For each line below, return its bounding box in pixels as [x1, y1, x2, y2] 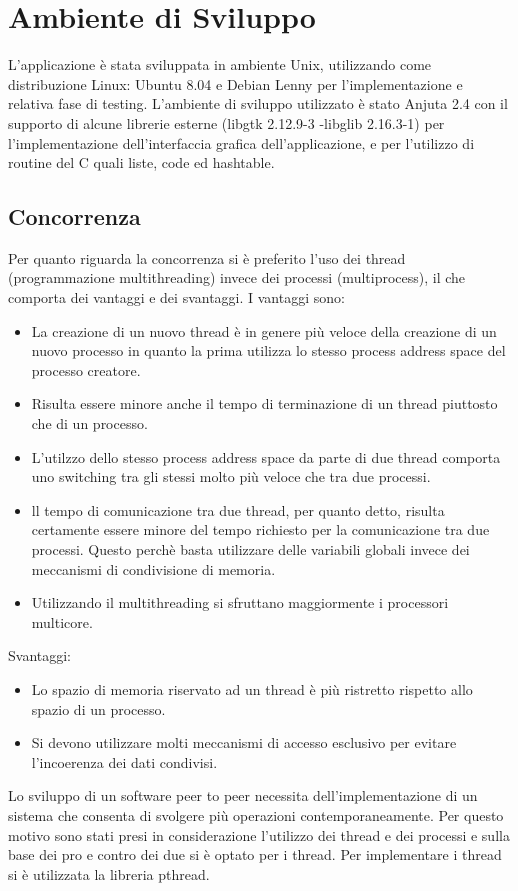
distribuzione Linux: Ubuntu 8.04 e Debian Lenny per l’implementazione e [8, 73, 463, 94]
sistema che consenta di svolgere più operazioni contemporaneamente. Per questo [8, 804, 504, 825]
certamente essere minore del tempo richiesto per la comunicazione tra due [31, 519, 490, 540]
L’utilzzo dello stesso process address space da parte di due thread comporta [31, 446, 501, 467]
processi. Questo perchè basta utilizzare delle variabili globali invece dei [31, 539, 470, 560]
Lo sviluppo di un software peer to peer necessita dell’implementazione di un [8, 785, 478, 806]
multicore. [31, 611, 93, 632]
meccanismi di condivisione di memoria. [31, 558, 276, 579]
